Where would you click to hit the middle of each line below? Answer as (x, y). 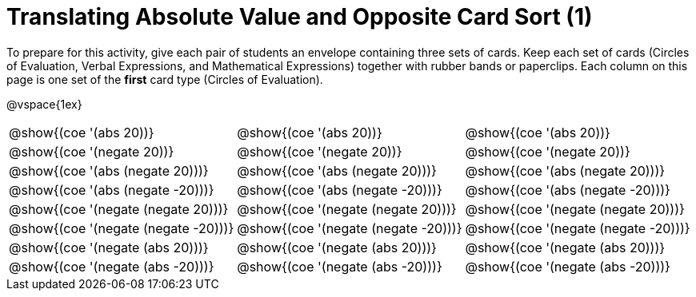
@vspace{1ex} (44, 104)
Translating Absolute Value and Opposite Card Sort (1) (300, 17)
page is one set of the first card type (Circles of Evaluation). (165, 79)
